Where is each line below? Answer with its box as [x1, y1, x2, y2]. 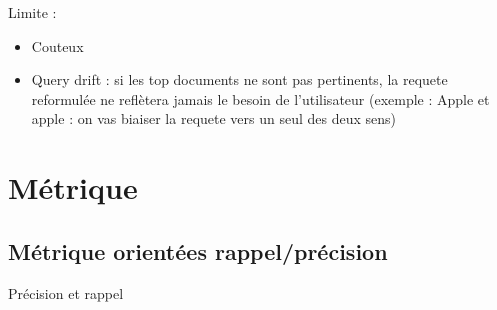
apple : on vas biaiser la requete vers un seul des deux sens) [31, 108, 397, 129]
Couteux [31, 35, 84, 56]
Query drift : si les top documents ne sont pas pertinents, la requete [31, 69, 448, 90]
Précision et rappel [8, 282, 124, 303]
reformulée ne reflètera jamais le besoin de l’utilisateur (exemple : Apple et [31, 88, 490, 109]
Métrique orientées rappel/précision [8, 235, 388, 266]
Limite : [8, 2, 57, 22]
